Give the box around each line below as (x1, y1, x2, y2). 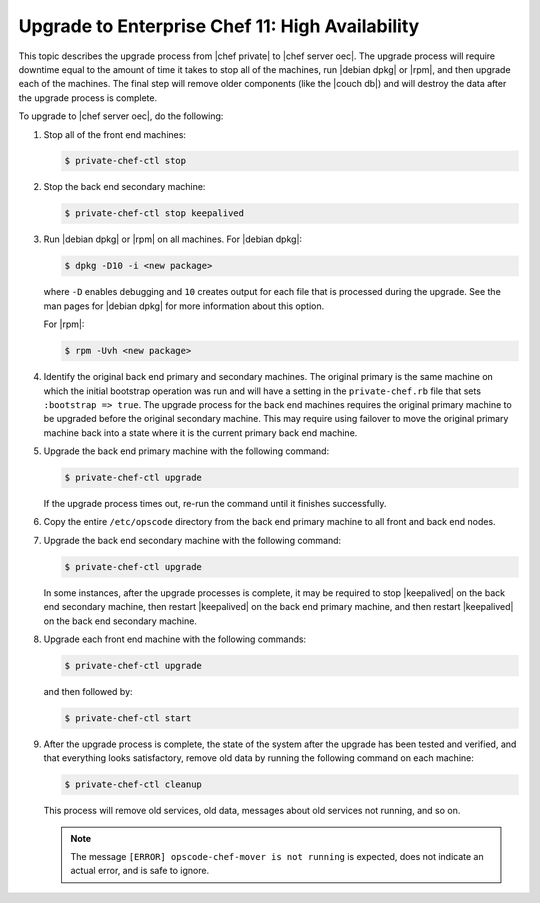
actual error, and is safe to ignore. (70, 865, 210, 877)
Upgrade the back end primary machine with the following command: (43, 445, 330, 457)
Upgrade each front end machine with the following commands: (43, 633, 307, 645)
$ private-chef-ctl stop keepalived (64, 208, 245, 219)
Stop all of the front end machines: (43, 128, 187, 140)
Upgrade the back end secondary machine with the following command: (43, 534, 342, 546)
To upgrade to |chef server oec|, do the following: (18, 110, 224, 122)
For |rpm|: (43, 318, 85, 330)
